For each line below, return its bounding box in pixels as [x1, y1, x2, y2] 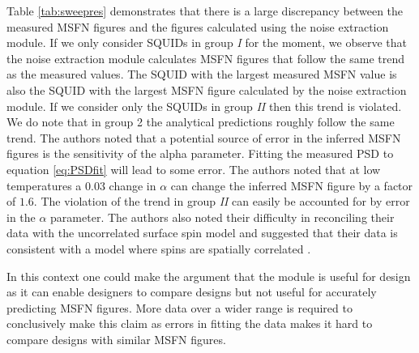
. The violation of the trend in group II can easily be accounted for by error [33, 193, 410, 210]
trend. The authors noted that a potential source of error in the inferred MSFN [6, 129, 401, 146]
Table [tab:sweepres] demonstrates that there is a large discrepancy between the [6, 2, 404, 19]
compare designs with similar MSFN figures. [6, 330, 226, 347]
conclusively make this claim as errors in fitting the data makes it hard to [6, 315, 373, 332]
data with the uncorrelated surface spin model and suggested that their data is [6, 224, 398, 241]
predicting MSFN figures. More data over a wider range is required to [6, 299, 353, 316]
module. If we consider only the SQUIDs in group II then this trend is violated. [6, 97, 402, 114]
